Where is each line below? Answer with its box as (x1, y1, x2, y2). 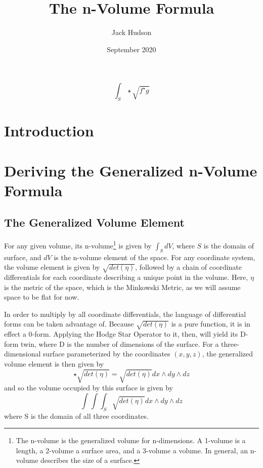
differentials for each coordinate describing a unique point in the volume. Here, (4, 272, 248, 282)
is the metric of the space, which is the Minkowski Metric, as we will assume (4, 281, 241, 292)
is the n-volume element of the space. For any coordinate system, (54, 251, 255, 262)
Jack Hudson (111, 27, 152, 38)
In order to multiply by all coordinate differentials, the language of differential (4, 308, 246, 319)
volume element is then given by (4, 358, 104, 369)
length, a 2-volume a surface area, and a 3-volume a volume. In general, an (16, 445, 248, 455)
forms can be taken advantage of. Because (4, 318, 134, 329)
